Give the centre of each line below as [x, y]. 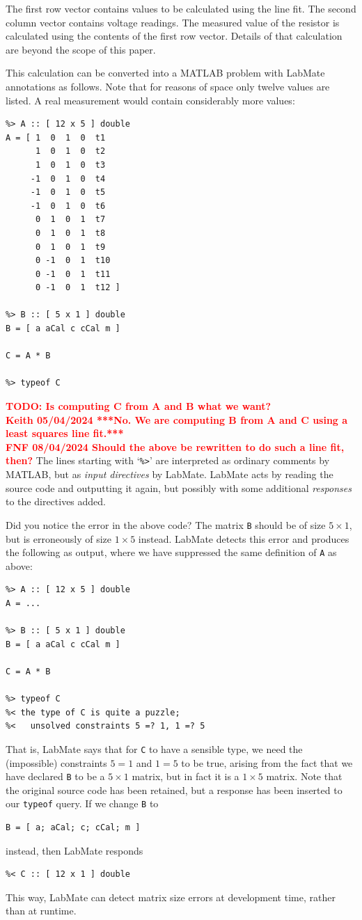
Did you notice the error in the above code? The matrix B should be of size [166, 524]
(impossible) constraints [56, 762]
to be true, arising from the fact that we [267, 762]
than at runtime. [41, 911]
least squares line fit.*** [65, 433]
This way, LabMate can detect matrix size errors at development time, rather [171, 897]
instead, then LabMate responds [74, 850]
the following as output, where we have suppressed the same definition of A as [171, 552]
